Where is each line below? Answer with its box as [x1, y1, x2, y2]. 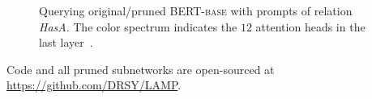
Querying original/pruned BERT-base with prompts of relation [39, 2, 353, 19]
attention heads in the [255, 18, 366, 35]
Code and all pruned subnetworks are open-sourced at [6, 60, 275, 77]
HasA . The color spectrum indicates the [39, 18, 237, 35]
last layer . [39, 34, 93, 51]
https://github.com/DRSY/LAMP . [6, 76, 182, 93]
